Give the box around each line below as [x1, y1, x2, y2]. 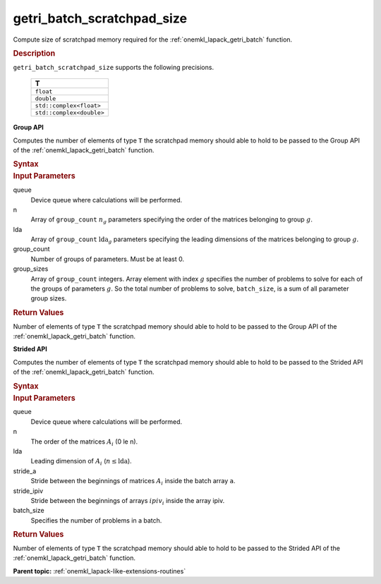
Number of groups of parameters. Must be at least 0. [30, 255, 185, 263]
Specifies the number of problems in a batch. [30, 516, 162, 525]
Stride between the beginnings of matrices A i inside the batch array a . [30, 477, 236, 487]
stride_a [13, 466, 37, 475]
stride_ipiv [13, 487, 44, 495]
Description [13, 48, 56, 58]
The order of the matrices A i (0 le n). [30, 437, 138, 447]
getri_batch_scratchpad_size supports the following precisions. [13, 63, 214, 71]
